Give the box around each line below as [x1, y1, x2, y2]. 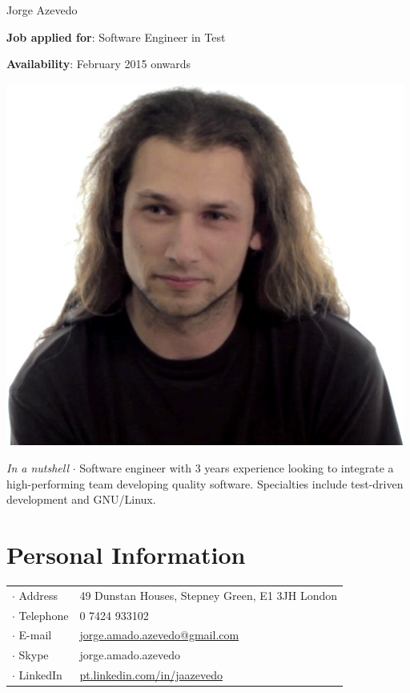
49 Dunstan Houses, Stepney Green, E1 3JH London [79, 586, 338, 603]
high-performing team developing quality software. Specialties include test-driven [6, 475, 404, 492]
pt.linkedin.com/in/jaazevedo [79, 667, 223, 683]
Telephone [18, 606, 69, 623]
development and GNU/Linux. [6, 491, 156, 508]
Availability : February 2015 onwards [6, 55, 191, 72]
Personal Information [6, 538, 246, 571]
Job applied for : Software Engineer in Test [6, 28, 226, 45]
